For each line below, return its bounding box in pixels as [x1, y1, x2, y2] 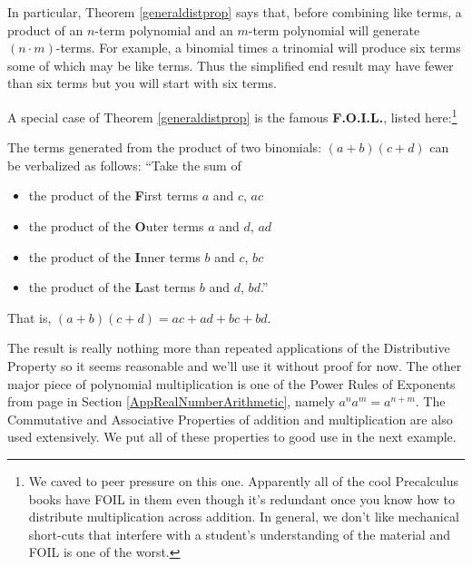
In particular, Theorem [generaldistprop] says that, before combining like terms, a [7, 3, 462, 21]
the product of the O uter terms [28, 217, 204, 235]
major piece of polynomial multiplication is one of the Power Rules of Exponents [7, 374, 456, 393]
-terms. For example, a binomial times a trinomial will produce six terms [55, 38, 461, 57]
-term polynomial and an [94, 20, 233, 39]
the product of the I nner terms [28, 247, 201, 266]
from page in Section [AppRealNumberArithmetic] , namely [7, 392, 335, 411]
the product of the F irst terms [28, 186, 198, 205]
